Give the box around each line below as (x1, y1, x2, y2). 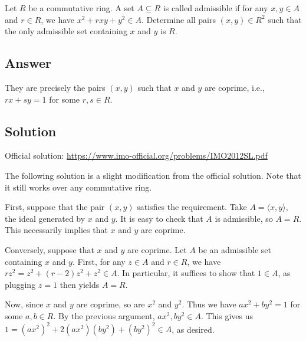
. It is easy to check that (115, 212, 203, 224)
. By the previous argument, (53, 309, 155, 322)
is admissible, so (215, 212, 273, 224)
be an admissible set (198, 243, 271, 255)
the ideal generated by (5, 212, 85, 224)
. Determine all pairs (142, 13, 216, 25)
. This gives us (200, 309, 253, 322)
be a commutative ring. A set (28, 2, 134, 14)
